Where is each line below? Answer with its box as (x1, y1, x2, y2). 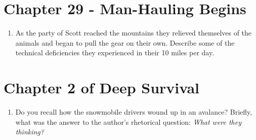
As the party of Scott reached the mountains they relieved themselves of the (15, 27, 252, 38)
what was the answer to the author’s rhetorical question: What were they (15, 116, 242, 127)
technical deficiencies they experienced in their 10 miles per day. (15, 47, 215, 58)
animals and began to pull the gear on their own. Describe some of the (15, 37, 235, 48)
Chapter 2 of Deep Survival (4, 77, 200, 98)
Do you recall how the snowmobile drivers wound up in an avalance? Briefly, (15, 107, 252, 117)
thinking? (15, 126, 44, 137)
